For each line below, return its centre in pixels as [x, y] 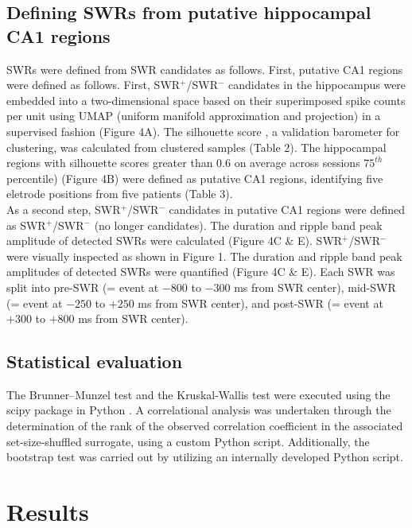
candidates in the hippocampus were [317, 85]
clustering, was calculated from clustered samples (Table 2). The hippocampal [196, 147]
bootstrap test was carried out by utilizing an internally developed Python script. [205, 457]
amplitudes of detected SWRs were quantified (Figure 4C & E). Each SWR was [201, 272]
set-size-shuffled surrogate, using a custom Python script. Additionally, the [188, 441]
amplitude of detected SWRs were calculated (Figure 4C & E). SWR [175, 241]
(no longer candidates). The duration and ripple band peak [238, 225]
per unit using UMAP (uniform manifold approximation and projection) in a [194, 116]
